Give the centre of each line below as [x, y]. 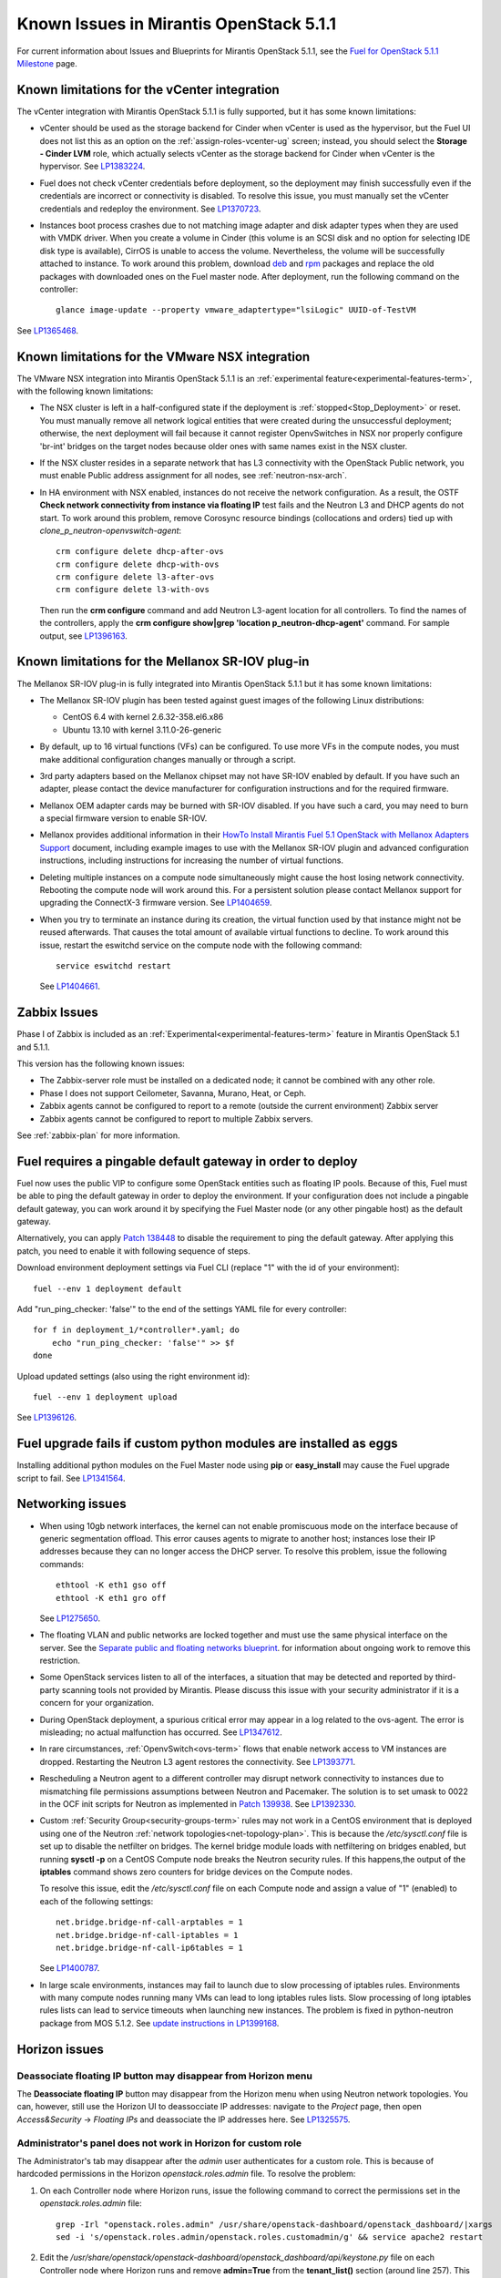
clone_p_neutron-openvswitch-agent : [111, 530]
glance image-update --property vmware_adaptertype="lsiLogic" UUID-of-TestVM [236, 310]
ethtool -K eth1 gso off [111, 1585]
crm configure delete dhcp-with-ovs [138, 564]
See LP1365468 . [48, 330]
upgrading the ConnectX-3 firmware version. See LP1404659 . [156, 903]
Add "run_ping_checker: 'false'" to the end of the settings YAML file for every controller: [182, 1309]
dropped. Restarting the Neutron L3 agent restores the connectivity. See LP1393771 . [197, 1761]
